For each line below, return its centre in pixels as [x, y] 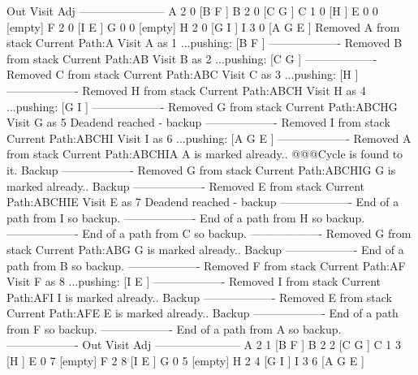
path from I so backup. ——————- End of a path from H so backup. [186, 217]
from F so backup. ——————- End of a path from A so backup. [174, 328]
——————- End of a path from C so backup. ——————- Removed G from [209, 233]
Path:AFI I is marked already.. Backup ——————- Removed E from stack [199, 297]
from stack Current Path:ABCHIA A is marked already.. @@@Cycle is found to [205, 154]
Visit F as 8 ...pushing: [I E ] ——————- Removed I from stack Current [194, 281]
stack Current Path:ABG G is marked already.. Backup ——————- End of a [205, 249]
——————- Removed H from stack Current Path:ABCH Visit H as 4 [186, 90]
